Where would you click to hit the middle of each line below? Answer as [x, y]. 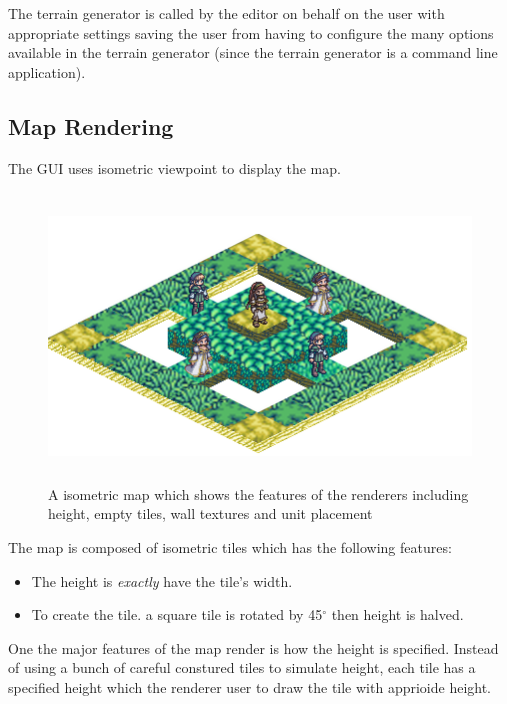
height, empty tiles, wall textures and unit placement [210, 513]
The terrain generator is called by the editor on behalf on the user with [226, 13]
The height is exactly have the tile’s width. [162, 580]
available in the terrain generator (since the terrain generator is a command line [253, 52]
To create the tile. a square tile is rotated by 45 [177, 614]
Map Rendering [91, 125]
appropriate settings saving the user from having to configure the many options [251, 32]
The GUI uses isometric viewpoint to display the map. [174, 167]
